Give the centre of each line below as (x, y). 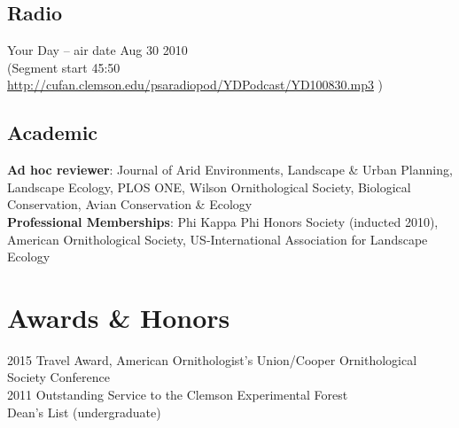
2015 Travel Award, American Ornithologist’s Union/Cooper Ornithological (212, 359)
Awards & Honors (119, 317)
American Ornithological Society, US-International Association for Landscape (218, 239)
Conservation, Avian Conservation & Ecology (130, 204)
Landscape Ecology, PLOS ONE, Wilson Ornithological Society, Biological (209, 187)
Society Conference (58, 377)
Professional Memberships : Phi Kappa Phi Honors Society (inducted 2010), (223, 221)
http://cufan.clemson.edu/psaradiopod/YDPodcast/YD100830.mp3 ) (195, 85)
